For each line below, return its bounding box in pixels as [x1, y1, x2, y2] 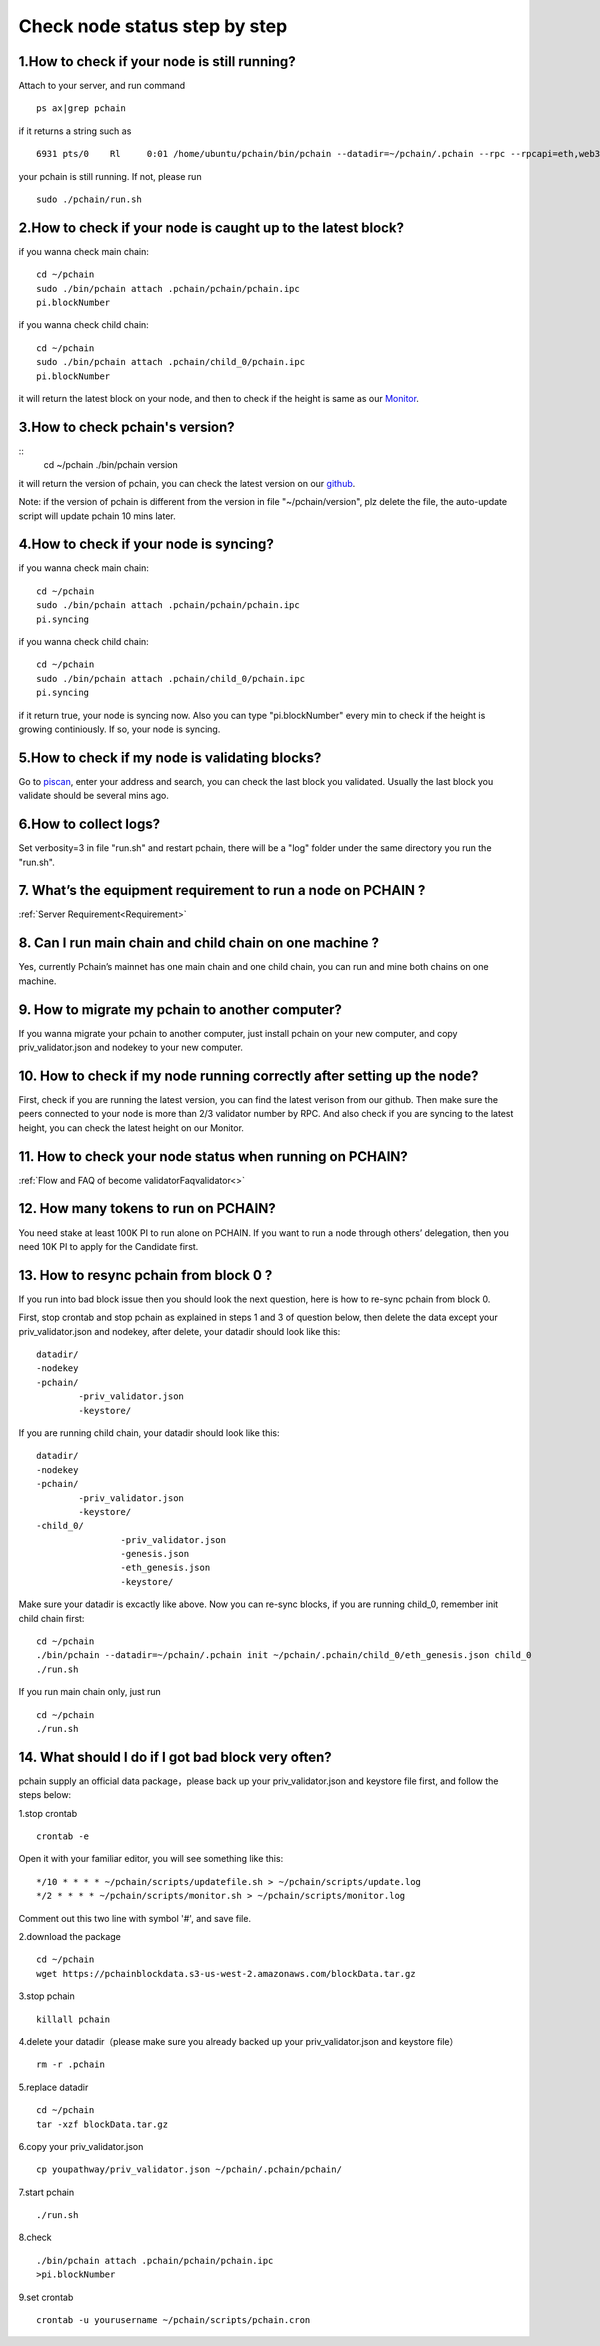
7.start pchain [18, 2186, 75, 2198]
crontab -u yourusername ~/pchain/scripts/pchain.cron [36, 2315, 311, 2326]
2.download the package [18, 1931, 122, 1943]
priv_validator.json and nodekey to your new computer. [18, 1041, 244, 1054]
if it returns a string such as [18, 125, 132, 137]
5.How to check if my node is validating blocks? [18, 749, 322, 766]
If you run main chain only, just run [18, 1686, 162, 1698]
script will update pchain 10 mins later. [18, 510, 176, 522]
